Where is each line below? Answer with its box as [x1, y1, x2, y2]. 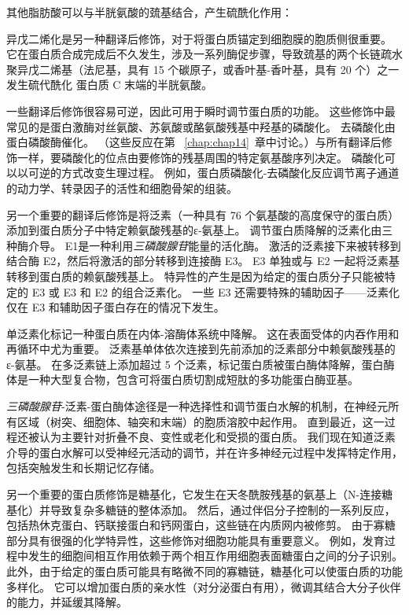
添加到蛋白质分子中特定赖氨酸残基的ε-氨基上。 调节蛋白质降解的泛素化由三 [6, 222, 393, 238]
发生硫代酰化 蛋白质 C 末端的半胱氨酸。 [6, 76, 213, 93]
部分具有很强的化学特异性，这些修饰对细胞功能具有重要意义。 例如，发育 [6, 532, 385, 548]
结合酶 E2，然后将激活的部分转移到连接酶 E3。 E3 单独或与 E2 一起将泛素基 [6, 252, 400, 269]
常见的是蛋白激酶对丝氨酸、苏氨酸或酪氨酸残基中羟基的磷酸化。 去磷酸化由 [6, 118, 396, 134]
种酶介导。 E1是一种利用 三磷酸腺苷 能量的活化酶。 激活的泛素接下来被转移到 [6, 237, 401, 253]
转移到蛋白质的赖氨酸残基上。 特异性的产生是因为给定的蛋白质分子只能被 [6, 267, 385, 284]
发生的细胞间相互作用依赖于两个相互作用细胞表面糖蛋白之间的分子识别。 [28, 547, 403, 564]
